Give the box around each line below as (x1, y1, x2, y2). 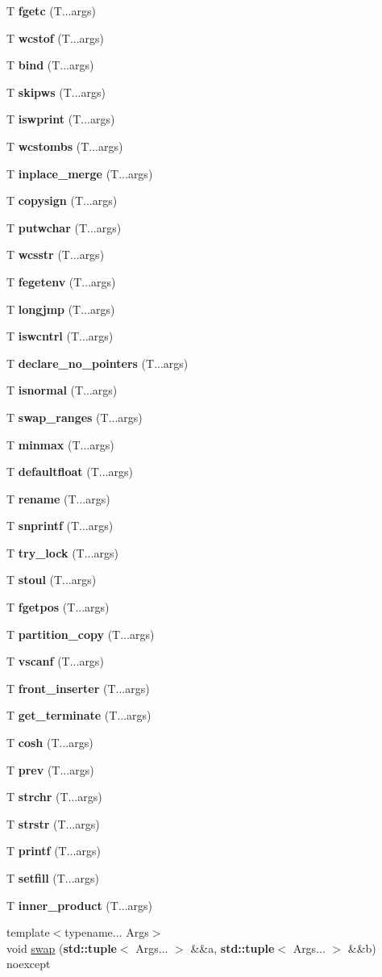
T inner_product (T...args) (6, 896, 153, 913)
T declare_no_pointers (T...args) (6, 354, 189, 371)
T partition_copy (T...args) (6, 625, 155, 642)
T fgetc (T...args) (6, 2, 96, 19)
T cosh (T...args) (6, 734, 93, 751)
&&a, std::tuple (190, 939, 275, 956)
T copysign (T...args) (6, 192, 118, 209)
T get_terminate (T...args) (6, 707, 152, 724)
